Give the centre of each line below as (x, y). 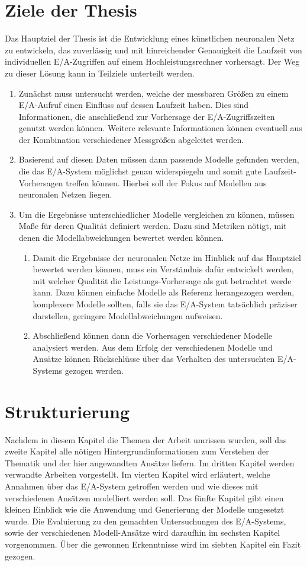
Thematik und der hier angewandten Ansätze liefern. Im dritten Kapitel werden (150, 462)
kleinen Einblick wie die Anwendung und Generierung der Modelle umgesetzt (145, 509)
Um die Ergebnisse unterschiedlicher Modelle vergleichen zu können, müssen (156, 214)
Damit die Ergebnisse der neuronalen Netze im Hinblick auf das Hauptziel (167, 257)
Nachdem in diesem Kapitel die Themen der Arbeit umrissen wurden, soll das (146, 439)
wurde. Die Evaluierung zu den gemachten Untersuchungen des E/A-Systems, (146, 521)
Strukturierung (67, 411)
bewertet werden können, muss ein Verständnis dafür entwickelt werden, (163, 269)
